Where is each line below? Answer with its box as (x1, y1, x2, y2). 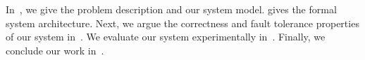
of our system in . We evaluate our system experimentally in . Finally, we (6, 29, 326, 44)
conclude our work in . (6, 43, 104, 57)
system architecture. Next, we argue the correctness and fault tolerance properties (6, 15, 359, 30)
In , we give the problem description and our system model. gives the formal (6, 2, 337, 16)
